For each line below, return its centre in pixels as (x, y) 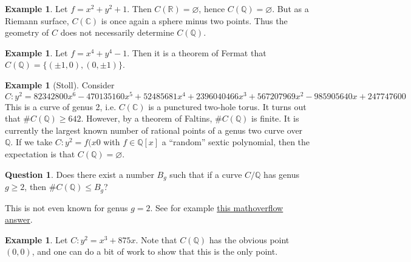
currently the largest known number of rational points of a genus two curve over (154, 130)
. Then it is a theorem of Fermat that (197, 52)
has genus (281, 174)
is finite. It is (275, 118)
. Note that (156, 239)
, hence (212, 8)
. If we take (32, 142)
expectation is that (40, 154)
